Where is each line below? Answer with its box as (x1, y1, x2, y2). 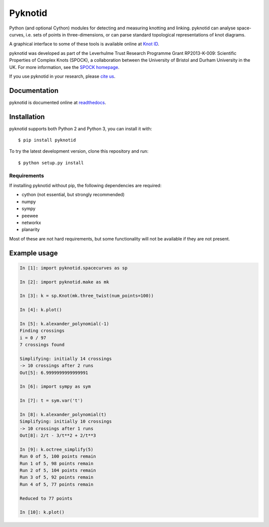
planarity (21, 227, 40, 233)
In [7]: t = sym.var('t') (19, 398, 83, 404)
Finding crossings (19, 328, 65, 334)
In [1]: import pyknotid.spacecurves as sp (19, 265, 128, 270)
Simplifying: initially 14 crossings (19, 356, 112, 361)
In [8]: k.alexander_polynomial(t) (19, 412, 107, 417)
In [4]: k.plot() (19, 307, 62, 313)
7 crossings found (19, 342, 65, 348)
